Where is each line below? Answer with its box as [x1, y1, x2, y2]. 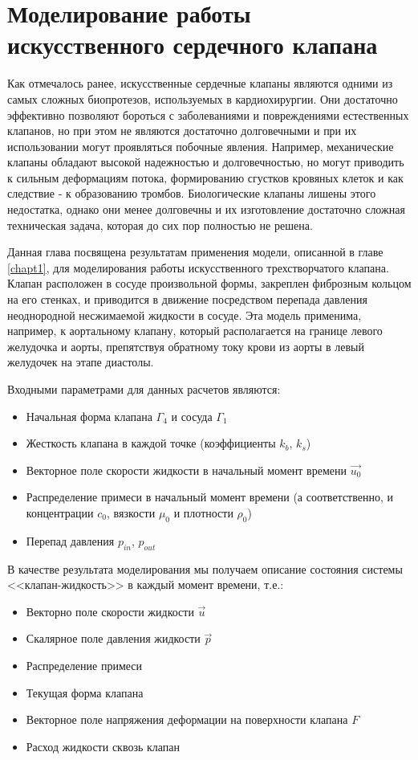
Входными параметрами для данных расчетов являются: [7, 381, 281, 397]
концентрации [26, 504, 94, 521]
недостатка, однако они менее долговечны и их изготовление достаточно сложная [7, 201, 405, 218]
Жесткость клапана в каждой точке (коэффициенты [26, 435, 276, 452]
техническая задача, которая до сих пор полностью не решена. [7, 216, 313, 233]
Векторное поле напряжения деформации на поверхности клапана [26, 711, 348, 728]
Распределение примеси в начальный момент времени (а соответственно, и [26, 488, 394, 505]
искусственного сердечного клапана [7, 28, 378, 61]
